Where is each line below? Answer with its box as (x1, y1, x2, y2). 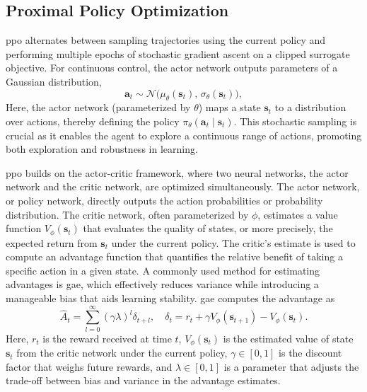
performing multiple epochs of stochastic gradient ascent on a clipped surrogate (6, 46, 350, 61)
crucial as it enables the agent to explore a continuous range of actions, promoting (6, 127, 362, 142)
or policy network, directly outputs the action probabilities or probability (6, 192, 323, 207)
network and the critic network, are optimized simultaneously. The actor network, (6, 179, 360, 194)
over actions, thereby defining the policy (6, 113, 180, 128)
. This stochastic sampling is (233, 113, 357, 128)
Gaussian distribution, (6, 74, 102, 88)
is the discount (279, 345, 342, 360)
